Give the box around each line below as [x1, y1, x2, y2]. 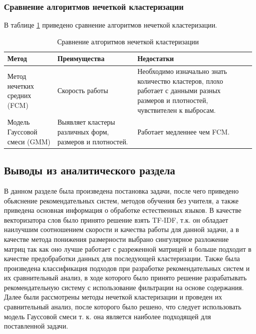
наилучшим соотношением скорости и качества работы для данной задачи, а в [4, 224, 239, 234]
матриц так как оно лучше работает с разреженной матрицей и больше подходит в [4, 243, 252, 254]
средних [7, 90, 32, 100]
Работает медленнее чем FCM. [137, 127, 230, 137]
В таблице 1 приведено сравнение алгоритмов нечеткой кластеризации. [4, 20, 218, 30]
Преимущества [57, 53, 105, 64]
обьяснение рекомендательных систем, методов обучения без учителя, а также [4, 195, 239, 205]
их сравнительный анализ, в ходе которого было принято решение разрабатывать [4, 272, 247, 283]
